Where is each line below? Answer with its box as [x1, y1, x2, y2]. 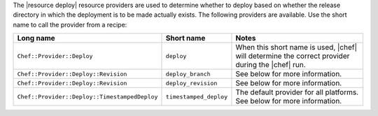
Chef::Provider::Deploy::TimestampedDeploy [17, 93, 158, 101]
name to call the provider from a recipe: [13, 20, 127, 29]
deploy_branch [165, 70, 211, 78]
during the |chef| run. [235, 60, 306, 70]
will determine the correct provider [235, 51, 350, 61]
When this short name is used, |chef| [235, 43, 357, 52]
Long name [17, 34, 55, 43]
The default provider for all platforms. [235, 87, 359, 97]
